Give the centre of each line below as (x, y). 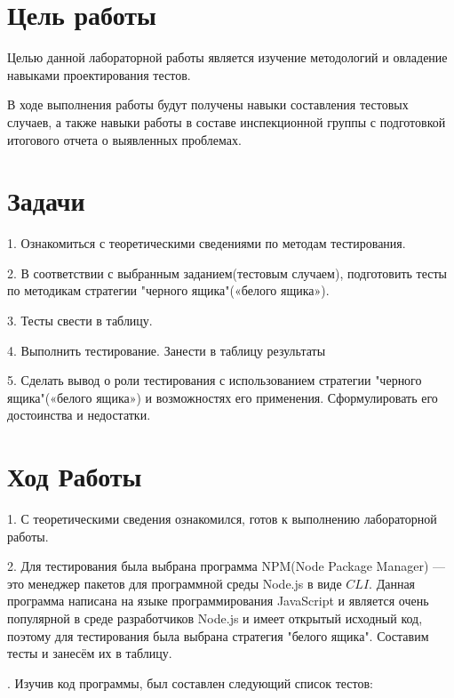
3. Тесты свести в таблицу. (80, 320)
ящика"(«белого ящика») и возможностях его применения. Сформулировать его (223, 397)
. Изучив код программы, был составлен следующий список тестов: (190, 682)
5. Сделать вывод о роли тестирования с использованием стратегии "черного (215, 380)
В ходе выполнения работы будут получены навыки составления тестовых (208, 104)
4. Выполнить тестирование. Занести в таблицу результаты (167, 350)
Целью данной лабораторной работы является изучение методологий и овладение (227, 57)
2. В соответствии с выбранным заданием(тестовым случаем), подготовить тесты (227, 273)
